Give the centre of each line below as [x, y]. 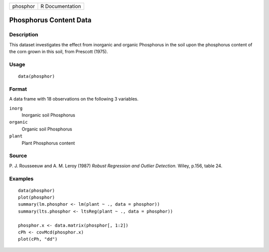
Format [18, 89]
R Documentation [61, 6]
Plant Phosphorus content [48, 143]
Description [24, 35]
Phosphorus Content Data [50, 20]
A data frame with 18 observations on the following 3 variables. [74, 99]
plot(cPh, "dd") [38, 239]
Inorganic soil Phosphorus [49, 115]
